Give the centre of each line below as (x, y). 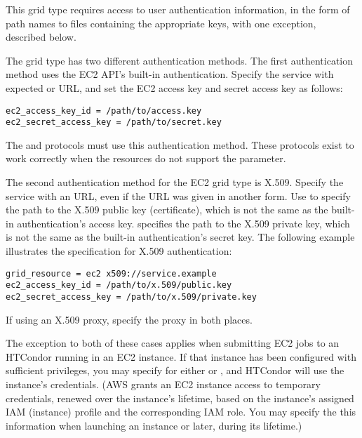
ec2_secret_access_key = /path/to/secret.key (114, 122)
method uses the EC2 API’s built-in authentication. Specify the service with (170, 74)
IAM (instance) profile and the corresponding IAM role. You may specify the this (181, 412)
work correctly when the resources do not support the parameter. (146, 158)
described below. (41, 37)
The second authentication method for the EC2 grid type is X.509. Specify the (175, 182)
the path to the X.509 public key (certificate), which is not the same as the (167, 210)
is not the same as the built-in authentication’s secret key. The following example (180, 237)
